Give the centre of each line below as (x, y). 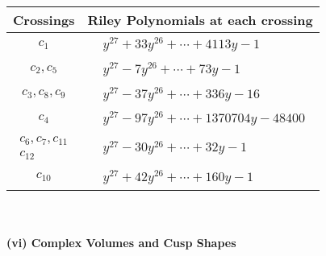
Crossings (44, 20)
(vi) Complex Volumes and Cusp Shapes (121, 243)
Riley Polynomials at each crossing (200, 20)
